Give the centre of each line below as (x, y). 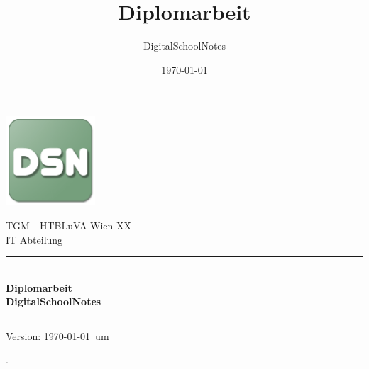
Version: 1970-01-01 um (57, 335)
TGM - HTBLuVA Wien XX (69, 225)
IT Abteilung (34, 239)
